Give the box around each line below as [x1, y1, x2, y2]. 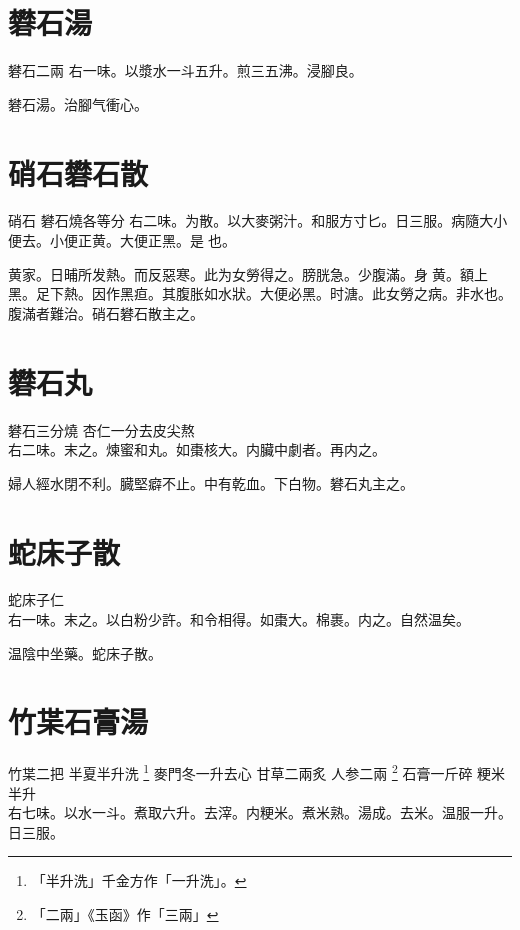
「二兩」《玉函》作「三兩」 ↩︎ [31, 903, 219, 924]
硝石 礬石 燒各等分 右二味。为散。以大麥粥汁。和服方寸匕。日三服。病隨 [8, 210, 480, 231]
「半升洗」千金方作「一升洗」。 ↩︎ [31, 870, 247, 891]
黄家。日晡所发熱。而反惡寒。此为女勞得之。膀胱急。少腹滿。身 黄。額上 [8, 263, 488, 284]
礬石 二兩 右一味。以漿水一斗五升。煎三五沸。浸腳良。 [8, 60, 363, 81]
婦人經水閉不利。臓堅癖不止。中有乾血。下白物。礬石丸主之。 [8, 472, 414, 493]
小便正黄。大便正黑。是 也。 [49, 230, 236, 251]
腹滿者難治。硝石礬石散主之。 [8, 302, 204, 323]
